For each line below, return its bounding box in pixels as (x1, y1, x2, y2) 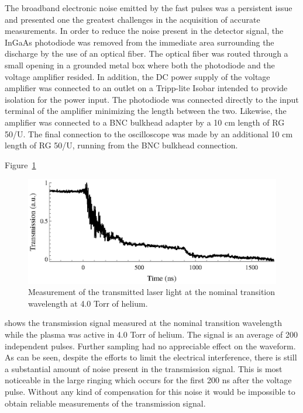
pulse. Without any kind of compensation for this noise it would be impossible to (5, 385, 295, 397)
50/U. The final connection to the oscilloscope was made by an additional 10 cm (5, 127, 293, 140)
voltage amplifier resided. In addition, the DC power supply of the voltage (5, 70, 270, 82)
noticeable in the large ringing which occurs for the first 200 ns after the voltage (5, 374, 292, 386)
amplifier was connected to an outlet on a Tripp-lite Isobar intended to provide (5, 82, 288, 94)
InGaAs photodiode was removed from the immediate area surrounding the (5, 36, 274, 48)
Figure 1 (5, 158, 36, 171)
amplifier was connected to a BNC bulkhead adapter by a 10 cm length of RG (5, 116, 285, 128)
